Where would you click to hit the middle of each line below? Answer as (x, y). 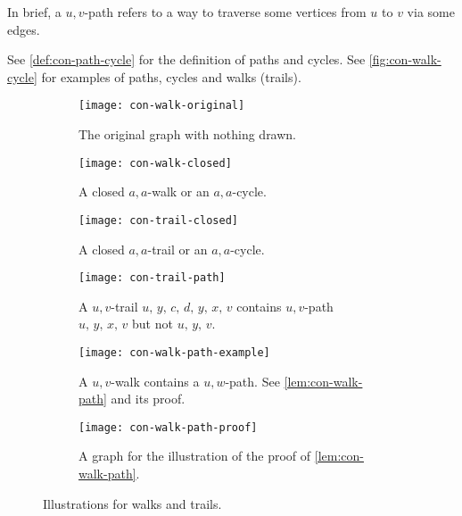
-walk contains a (155, 381)
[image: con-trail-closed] (158, 220)
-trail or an (177, 249)
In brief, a (34, 12)
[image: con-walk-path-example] (174, 352)
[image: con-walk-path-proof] (168, 427)
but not (153, 324)
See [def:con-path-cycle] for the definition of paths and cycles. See (186, 59)
